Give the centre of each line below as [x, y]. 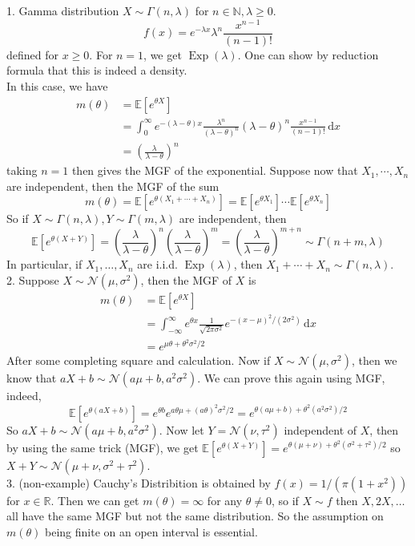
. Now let [181, 429]
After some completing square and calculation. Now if [139, 360]
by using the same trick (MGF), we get [103, 447]
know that [32, 378]
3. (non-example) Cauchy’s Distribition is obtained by [139, 482]
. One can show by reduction [308, 54]
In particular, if [44, 264]
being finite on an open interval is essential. [151, 531]
